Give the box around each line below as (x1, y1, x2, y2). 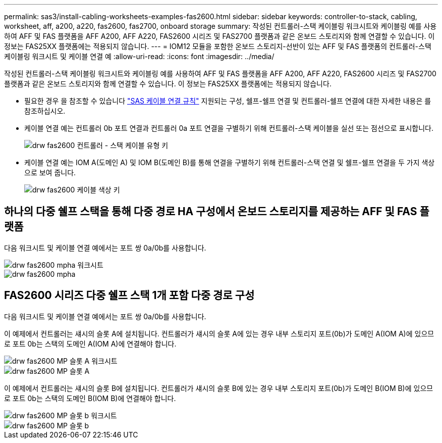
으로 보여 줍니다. (24, 168, 76, 177)
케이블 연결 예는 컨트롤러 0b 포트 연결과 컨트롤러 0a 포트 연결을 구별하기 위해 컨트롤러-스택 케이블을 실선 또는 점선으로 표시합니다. (24, 124, 433, 132)
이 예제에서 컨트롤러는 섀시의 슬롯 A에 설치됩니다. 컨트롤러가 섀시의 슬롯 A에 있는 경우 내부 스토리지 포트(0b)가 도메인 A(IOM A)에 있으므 (4, 329, 434, 338)
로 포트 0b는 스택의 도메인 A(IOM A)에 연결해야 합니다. (4, 339, 177, 348)
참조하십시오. (24, 107, 66, 115)
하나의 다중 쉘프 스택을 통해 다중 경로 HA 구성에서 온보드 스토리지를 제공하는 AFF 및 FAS (4, 205, 417, 218)
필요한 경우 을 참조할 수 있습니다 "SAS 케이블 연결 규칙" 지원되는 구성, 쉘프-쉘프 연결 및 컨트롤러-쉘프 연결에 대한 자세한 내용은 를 (24, 96, 431, 105)
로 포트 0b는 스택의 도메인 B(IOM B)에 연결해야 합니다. (4, 393, 176, 403)
